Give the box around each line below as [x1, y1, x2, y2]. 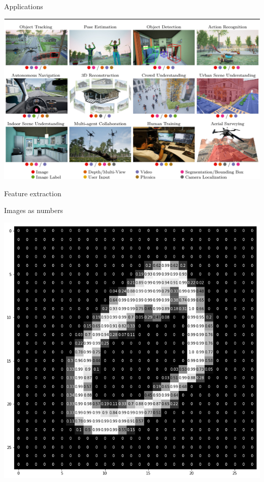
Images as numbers [4, 205, 63, 216]
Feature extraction [4, 188, 61, 198]
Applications [4, 1, 43, 11]
